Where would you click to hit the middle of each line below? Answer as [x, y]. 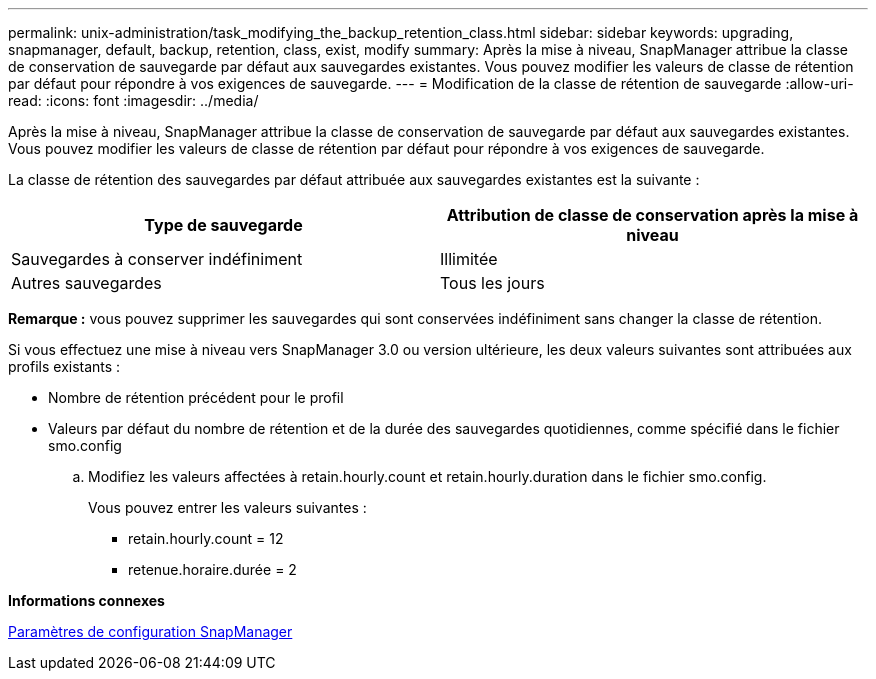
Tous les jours [492, 283]
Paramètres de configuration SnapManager [150, 631]
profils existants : [64, 366]
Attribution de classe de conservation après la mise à [652, 215]
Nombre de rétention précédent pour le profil [196, 397]
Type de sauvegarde [223, 225]
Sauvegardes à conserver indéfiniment [157, 259]
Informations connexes [86, 600]
